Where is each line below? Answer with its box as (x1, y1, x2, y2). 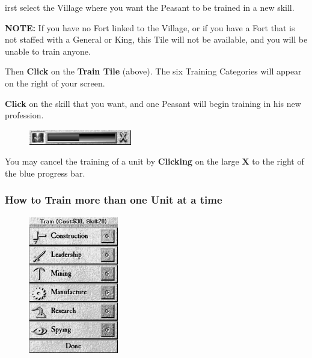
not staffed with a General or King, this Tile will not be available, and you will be (5, 33, 308, 46)
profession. (5, 109, 44, 121)
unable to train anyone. (5, 44, 91, 57)
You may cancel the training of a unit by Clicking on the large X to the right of (5, 155, 304, 168)
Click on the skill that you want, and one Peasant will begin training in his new (5, 97, 301, 109)
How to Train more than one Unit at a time (5, 192, 222, 207)
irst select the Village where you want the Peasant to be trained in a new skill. (5, 1, 295, 13)
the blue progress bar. (5, 166, 85, 179)
